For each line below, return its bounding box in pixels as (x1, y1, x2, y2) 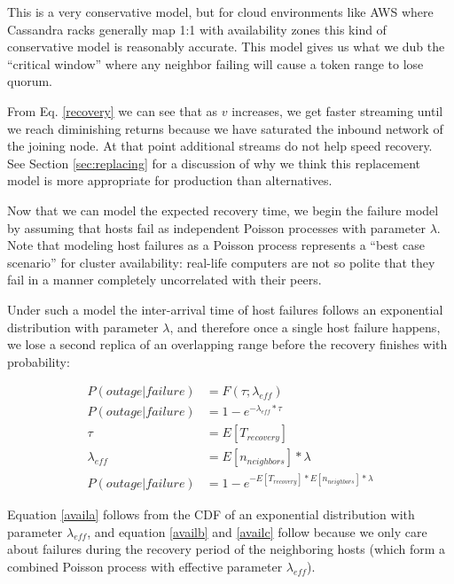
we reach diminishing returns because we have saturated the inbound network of (7, 119, 443, 137)
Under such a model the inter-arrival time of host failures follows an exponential (7, 300, 443, 318)
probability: (7, 352, 70, 370)
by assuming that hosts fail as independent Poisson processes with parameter (7, 218, 427, 237)
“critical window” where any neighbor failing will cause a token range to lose (7, 54, 424, 73)
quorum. (7, 72, 53, 90)
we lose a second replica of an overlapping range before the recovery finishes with (7, 335, 448, 354)
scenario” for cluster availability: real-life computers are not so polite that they (7, 253, 435, 271)
